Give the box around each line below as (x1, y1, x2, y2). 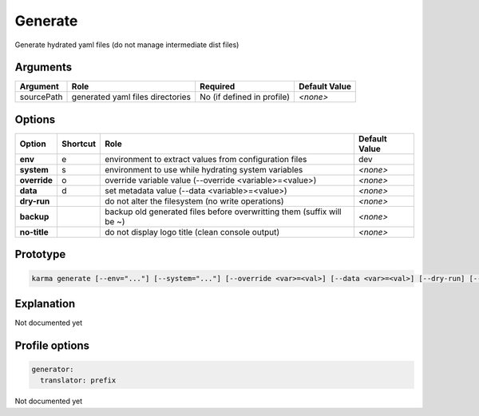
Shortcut (61, 138, 96, 149)
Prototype (14, 248, 66, 261)
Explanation (14, 296, 76, 311)
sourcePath (19, 92, 63, 103)
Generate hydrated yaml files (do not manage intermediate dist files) (14, 40, 239, 50)
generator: (31, 365, 74, 374)
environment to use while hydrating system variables (105, 164, 303, 175)
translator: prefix (40, 376, 117, 385)
